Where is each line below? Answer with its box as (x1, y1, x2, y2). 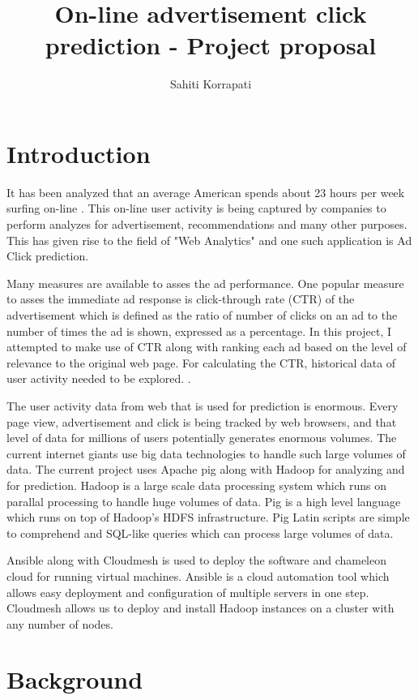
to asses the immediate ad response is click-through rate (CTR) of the (6, 290, 355, 307)
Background (6, 663, 143, 696)
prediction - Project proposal (45, 28, 377, 62)
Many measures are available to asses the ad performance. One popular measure (6, 274, 404, 291)
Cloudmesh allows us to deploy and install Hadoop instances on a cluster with (6, 599, 395, 616)
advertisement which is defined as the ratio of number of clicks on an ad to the (6, 307, 398, 323)
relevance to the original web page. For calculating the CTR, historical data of (6, 354, 396, 371)
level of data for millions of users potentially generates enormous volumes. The (6, 429, 397, 446)
